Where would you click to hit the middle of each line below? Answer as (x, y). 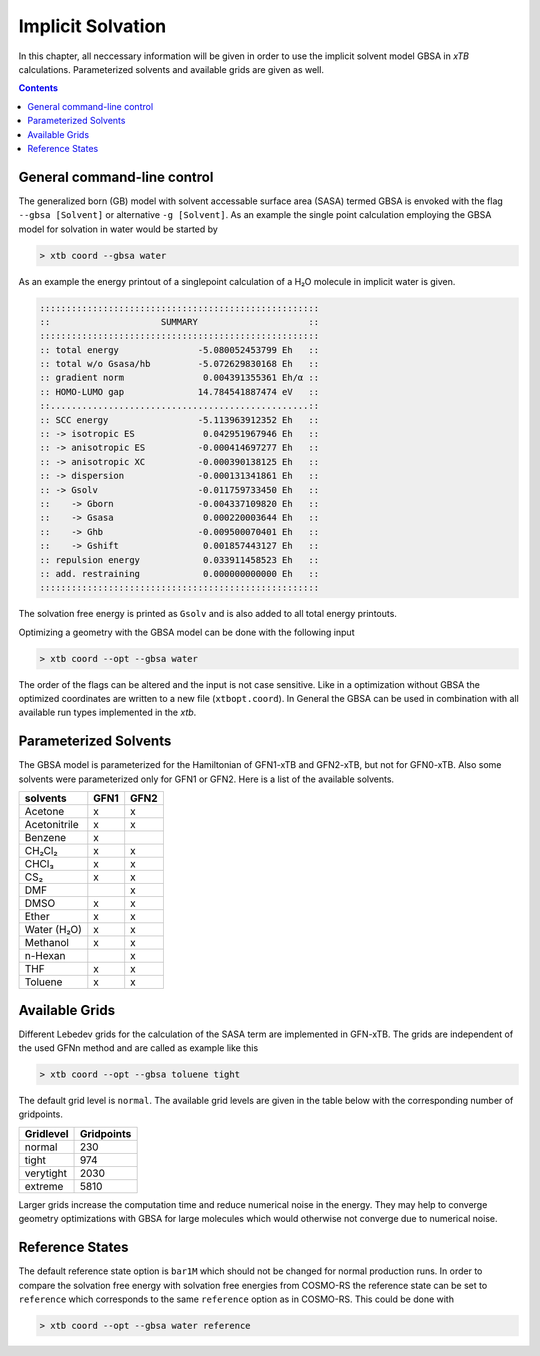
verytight (45, 1173)
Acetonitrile (51, 825)
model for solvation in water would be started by (118, 229)
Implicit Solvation (92, 26)
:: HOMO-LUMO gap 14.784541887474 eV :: (179, 391)
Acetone (44, 812)
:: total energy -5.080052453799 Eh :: (179, 349)
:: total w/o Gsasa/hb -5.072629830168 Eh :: (179, 364)
